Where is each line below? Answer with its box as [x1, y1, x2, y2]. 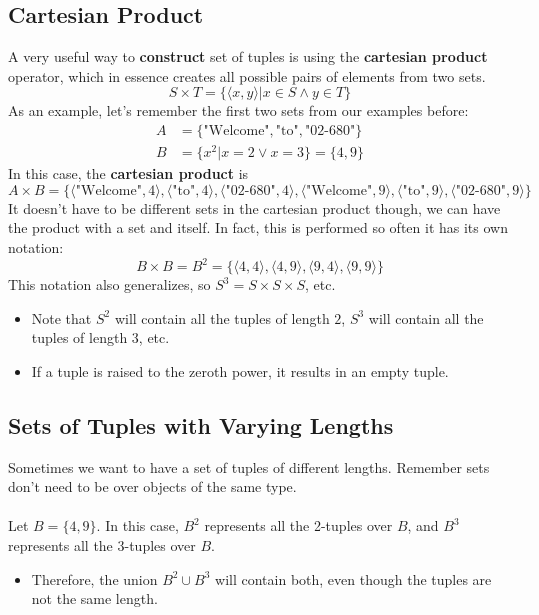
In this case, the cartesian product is [8, 163, 249, 184]
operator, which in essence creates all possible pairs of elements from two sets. [8, 65, 486, 86]
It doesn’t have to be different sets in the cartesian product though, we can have [8, 197, 501, 218]
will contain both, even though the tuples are [215, 568, 492, 589]
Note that [31, 307, 92, 328]
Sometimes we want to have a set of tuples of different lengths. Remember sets [8, 456, 490, 477]
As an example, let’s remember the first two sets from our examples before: [8, 100, 469, 121]
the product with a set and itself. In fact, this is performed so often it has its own [8, 217, 508, 238]
